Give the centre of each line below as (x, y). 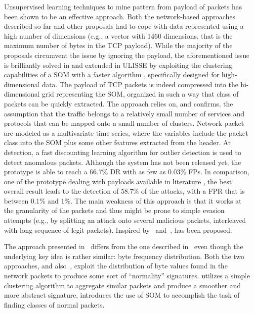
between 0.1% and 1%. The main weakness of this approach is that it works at (123, 200)
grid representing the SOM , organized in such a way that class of (140, 94)
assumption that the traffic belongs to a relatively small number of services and (124, 113)
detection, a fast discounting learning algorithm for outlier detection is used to (123, 152)
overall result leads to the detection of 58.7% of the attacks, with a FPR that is (125, 191)
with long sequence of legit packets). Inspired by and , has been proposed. (118, 230)
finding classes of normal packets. (54, 304)
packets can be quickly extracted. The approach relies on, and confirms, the (119, 103)
